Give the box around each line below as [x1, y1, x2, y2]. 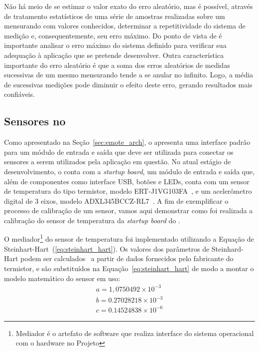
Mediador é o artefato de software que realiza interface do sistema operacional [15, 328, 254, 338]
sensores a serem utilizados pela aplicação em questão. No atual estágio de [4, 156, 231, 167]
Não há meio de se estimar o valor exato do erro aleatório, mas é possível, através [4, 1, 253, 11]
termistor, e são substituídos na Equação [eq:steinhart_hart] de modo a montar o [4, 263, 254, 273]
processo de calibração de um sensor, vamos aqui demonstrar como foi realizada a [4, 205, 253, 216]
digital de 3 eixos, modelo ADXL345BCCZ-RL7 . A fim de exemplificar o [4, 195, 229, 206]
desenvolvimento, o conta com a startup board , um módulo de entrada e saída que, [4, 166, 255, 176]
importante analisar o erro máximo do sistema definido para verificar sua [4, 40, 227, 50]
